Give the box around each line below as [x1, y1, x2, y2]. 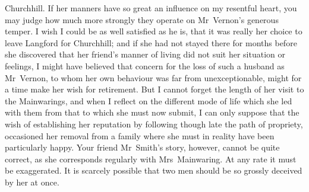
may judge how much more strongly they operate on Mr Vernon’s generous [5, 13, 279, 25]
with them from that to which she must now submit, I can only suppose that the [5, 106, 299, 119]
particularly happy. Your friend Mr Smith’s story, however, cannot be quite [5, 141, 280, 153]
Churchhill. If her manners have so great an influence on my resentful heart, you [5, 2, 297, 14]
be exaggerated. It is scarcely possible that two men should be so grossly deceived [5, 164, 302, 177]
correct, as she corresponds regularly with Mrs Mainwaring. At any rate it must [5, 152, 297, 165]
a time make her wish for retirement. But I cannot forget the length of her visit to [5, 83, 304, 95]
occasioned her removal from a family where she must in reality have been [5, 129, 275, 142]
